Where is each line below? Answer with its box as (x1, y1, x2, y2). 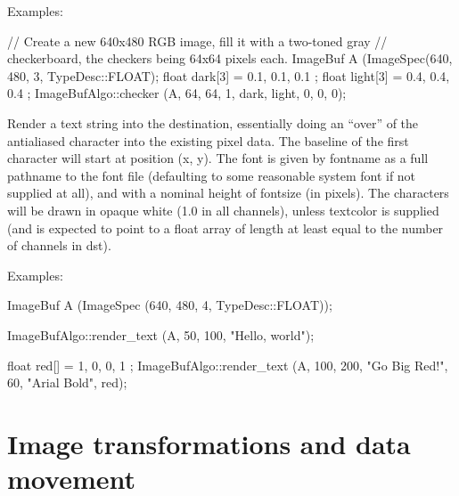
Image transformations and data (7, 425, 411, 461)
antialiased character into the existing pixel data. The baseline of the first (7, 131, 409, 150)
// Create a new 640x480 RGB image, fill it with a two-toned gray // (7, 31, 388, 50)
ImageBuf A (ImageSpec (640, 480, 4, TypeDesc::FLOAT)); (7, 296, 332, 314)
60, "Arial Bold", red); (7, 373, 127, 392)
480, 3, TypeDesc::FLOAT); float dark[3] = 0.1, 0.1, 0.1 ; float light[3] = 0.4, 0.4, (7, 66, 450, 85)
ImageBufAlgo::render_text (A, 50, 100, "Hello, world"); (7, 325, 315, 344)
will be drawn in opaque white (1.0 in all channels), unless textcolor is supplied (7, 200, 439, 219)
